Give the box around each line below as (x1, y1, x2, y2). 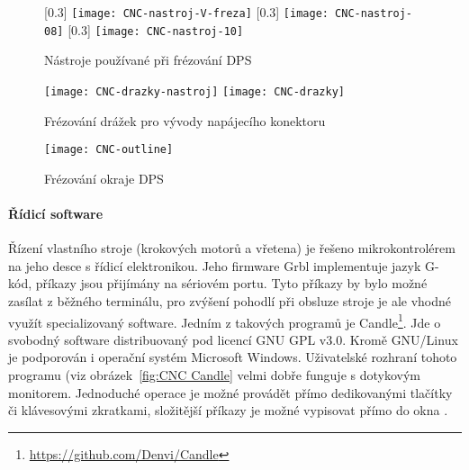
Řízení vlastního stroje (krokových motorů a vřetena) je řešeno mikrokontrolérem (8, 239, 455, 258)
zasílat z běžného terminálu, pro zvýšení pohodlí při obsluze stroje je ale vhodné (8, 291, 452, 310)
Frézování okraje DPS (44, 168, 164, 187)
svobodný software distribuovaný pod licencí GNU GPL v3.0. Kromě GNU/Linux (8, 330, 458, 348)
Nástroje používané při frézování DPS (44, 50, 252, 69)
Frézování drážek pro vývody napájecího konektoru (44, 111, 326, 130)
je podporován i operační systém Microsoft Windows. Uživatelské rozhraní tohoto (8, 348, 457, 366)
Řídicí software (8, 204, 104, 222)
